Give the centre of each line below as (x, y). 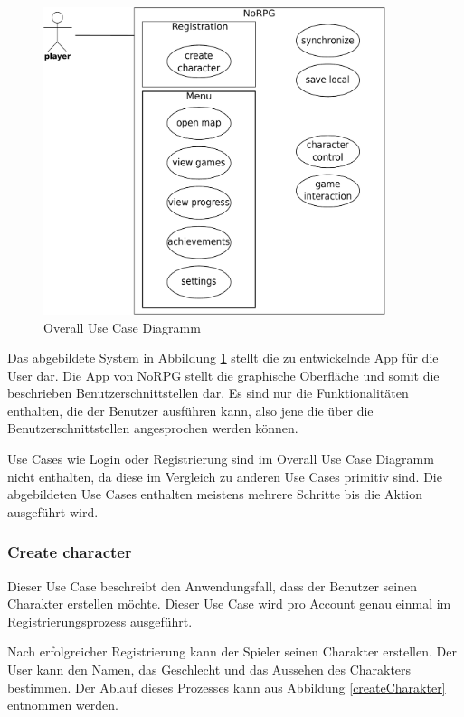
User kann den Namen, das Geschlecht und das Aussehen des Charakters (209, 670)
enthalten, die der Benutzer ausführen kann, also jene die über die (190, 410)
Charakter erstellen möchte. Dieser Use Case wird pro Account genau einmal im (229, 604)
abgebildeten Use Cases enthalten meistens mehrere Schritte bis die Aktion (215, 494)
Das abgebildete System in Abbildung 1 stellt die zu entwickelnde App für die (223, 358)
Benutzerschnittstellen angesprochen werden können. (153, 428)
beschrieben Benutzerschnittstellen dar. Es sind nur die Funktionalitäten (208, 393)
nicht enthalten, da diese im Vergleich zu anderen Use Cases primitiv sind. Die (225, 476)
